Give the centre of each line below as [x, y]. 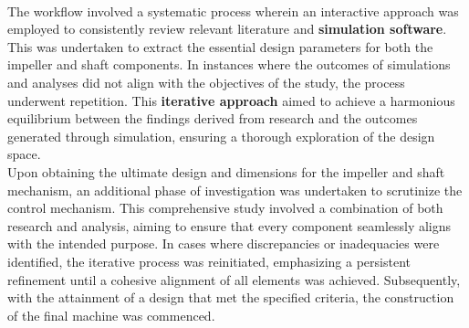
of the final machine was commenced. [111, 315]
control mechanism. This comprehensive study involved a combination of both [225, 208]
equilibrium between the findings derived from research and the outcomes [213, 118]
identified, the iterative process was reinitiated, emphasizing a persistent [209, 261]
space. [24, 154]
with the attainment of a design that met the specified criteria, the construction [231, 297]
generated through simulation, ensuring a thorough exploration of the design [221, 136]
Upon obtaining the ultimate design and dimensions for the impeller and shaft [226, 171]
